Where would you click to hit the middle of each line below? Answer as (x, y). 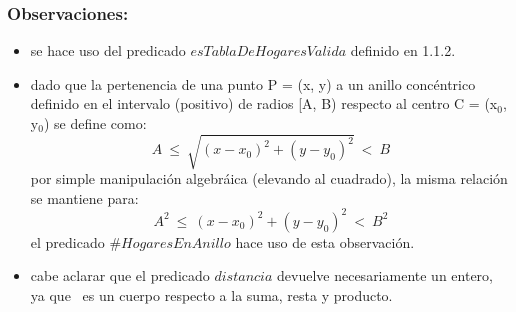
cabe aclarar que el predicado (120, 275)
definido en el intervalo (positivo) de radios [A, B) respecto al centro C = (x (264, 103)
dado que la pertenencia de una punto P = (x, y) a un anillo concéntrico (253, 83)
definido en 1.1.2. (403, 50)
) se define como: (95, 123)
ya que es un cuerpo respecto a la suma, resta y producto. (211, 295)
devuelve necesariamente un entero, (385, 275)
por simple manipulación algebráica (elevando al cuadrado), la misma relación (269, 178)
